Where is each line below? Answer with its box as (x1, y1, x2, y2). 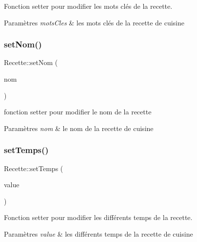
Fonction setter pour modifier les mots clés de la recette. (4, 1, 173, 11)
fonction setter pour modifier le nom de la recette (4, 107, 152, 117)
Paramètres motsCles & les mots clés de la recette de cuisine (4, 17, 184, 27)
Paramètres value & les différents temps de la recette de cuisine (4, 228, 193, 239)
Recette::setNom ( (4, 57, 58, 67)
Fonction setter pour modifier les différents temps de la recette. (4, 212, 193, 222)
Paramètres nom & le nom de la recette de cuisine (4, 123, 154, 133)
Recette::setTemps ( (4, 163, 63, 173)
